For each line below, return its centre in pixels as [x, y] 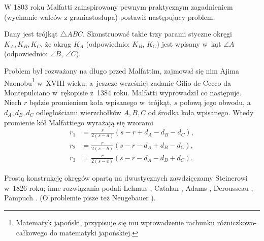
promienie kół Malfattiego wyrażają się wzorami [79, 122]
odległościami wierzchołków [79, 112]
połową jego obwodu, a [215, 102]
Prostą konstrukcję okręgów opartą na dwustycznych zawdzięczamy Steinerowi [126, 178]
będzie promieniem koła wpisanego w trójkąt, [101, 102]
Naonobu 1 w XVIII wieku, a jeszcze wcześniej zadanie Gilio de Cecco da [118, 82]
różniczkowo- [237, 222]
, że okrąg [56, 43]
